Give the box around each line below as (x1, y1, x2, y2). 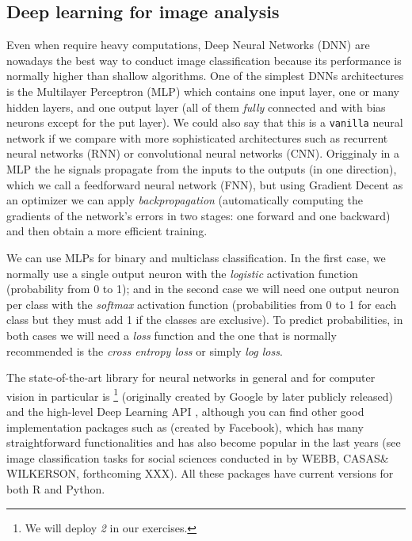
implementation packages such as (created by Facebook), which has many (6, 418, 364, 435)
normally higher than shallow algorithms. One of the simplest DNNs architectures (6, 67, 404, 84)
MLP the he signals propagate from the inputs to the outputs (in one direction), (6, 161, 397, 177)
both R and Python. (6, 480, 105, 497)
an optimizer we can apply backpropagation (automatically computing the (6, 192, 363, 208)
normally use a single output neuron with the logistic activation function (6, 265, 358, 281)
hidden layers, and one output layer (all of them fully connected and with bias (6, 98, 386, 115)
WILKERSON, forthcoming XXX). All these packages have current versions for (6, 465, 394, 482)
